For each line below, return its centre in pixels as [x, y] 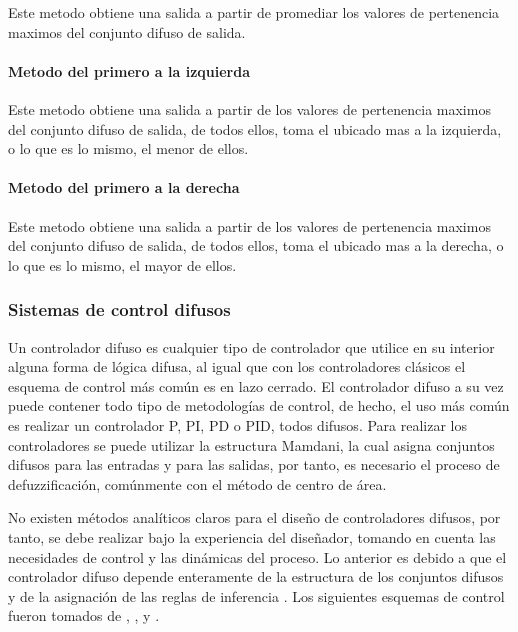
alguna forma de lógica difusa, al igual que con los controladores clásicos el [237, 366]
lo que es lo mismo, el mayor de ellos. [122, 264]
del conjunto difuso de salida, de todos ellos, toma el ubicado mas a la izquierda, [255, 128]
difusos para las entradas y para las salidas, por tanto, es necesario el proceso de [254, 464]
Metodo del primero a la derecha [124, 187]
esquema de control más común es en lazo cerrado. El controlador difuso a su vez [256, 385]
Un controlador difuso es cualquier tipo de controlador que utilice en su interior [251, 346]
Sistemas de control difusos [119, 309]
